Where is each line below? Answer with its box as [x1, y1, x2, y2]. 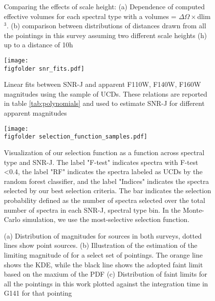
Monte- [183, 204, 204, 215]
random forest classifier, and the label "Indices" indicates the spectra [4, 176, 209, 186]
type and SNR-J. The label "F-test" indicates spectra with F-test [4, 157, 198, 167]
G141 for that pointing [4, 288, 72, 298]
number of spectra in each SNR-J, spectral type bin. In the [4, 204, 181, 215]
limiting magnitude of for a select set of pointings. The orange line [4, 249, 203, 260]
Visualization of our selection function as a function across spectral [4, 147, 205, 157]
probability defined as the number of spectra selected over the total [4, 195, 205, 205]
